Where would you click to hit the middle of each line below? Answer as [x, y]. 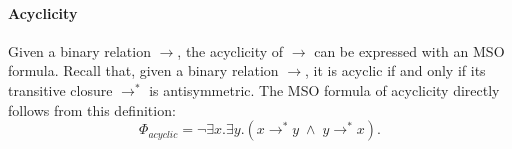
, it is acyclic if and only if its [395, 70]
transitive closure [60, 89]
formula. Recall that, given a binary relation [143, 70]
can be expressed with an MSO [409, 50]
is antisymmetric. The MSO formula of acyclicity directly [324, 89]
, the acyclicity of [230, 50]
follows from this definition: [92, 109]
